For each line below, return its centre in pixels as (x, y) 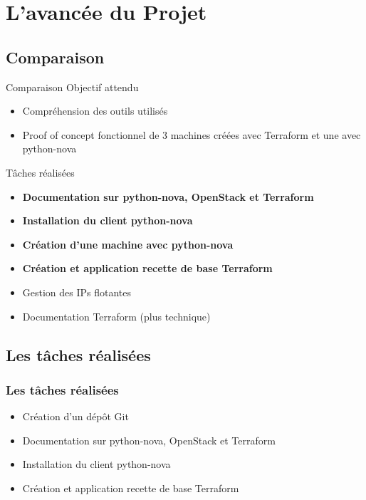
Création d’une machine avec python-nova (128, 244)
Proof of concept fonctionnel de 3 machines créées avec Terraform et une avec (192, 134)
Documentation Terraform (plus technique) (116, 316)
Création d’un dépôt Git (75, 416)
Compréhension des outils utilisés (95, 111)
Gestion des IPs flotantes (77, 292)
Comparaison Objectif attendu (72, 87)
